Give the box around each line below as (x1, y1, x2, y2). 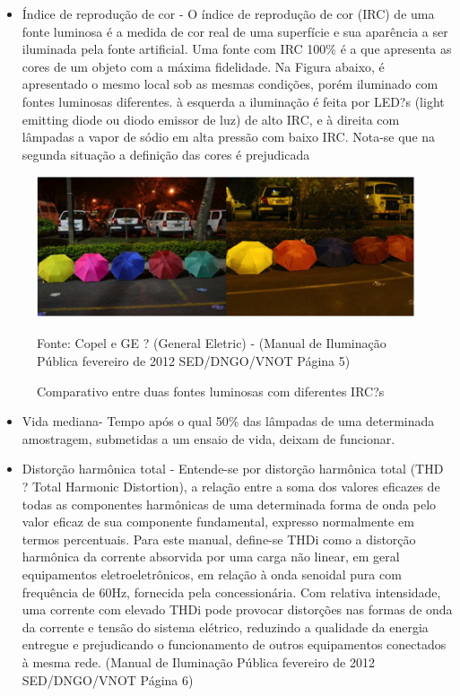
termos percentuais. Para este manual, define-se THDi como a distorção (22, 529, 416, 548)
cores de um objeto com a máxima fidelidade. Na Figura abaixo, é (22, 57, 385, 75)
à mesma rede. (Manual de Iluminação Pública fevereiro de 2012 (22, 652, 375, 671)
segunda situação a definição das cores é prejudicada (22, 144, 310, 163)
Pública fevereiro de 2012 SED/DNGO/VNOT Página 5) (37, 352, 351, 370)
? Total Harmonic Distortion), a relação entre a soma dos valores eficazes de (22, 477, 440, 496)
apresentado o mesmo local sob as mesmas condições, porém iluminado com (22, 74, 438, 93)
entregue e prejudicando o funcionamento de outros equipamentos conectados (22, 635, 447, 654)
